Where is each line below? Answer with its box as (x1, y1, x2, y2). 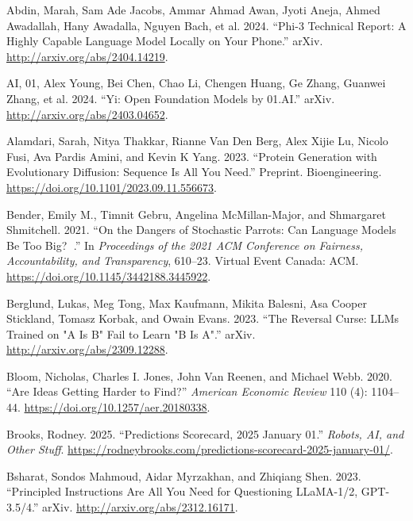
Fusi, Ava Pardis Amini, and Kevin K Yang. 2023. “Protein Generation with (6, 147, 377, 164)
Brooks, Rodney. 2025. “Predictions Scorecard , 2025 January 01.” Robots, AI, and (6, 425, 404, 442)
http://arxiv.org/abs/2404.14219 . (6, 48, 168, 64)
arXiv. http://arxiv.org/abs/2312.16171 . (42, 499, 238, 515)
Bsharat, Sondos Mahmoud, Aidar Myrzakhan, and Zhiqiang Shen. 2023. (6, 467, 361, 484)
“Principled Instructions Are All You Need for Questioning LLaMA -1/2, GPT (6, 483, 386, 500)
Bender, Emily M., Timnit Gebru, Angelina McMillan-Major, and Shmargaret (6, 205, 386, 222)
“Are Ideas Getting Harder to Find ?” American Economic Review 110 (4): (6, 383, 368, 400)
